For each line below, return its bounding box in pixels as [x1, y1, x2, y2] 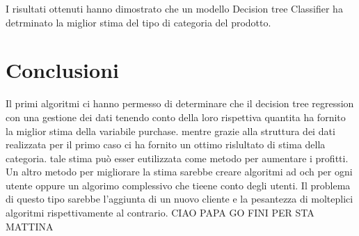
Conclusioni [6, 56, 119, 84]
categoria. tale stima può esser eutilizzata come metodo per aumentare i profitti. [6, 150, 349, 165]
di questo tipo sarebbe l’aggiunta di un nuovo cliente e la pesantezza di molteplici [6, 191, 353, 206]
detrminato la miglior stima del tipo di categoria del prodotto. [6, 15, 271, 29]
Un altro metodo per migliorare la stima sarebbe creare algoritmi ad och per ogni [6, 164, 353, 179]
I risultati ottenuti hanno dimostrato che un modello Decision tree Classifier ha [6, 1, 343, 15]
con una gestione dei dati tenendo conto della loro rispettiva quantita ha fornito [6, 109, 346, 124]
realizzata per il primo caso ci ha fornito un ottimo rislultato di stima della [6, 137, 326, 152]
